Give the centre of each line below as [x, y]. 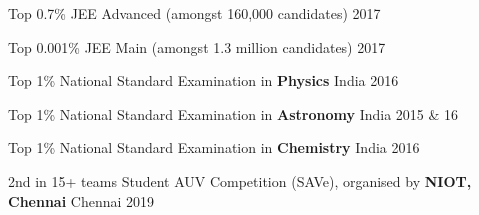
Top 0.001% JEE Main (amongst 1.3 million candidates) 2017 [197, 46]
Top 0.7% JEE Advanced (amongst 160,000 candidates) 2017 [194, 13]
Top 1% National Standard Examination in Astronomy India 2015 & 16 [233, 113]
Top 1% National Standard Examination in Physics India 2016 [203, 80]
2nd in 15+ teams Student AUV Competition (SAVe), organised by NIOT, [240, 180]
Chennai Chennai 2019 [81, 200]
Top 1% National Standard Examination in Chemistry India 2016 [214, 147]
